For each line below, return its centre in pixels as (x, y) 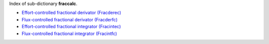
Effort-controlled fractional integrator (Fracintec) (71, 27)
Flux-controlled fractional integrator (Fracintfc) (69, 33)
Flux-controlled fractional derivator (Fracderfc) (70, 19)
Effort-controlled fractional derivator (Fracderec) (71, 13)
